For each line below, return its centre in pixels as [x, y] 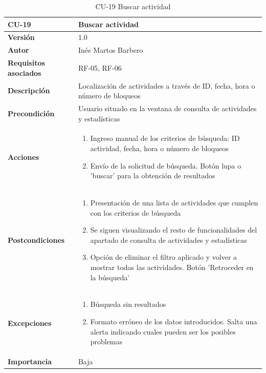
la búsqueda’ [110, 277]
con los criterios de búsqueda [136, 212]
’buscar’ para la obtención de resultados [153, 175]
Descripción [29, 90]
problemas [106, 341]
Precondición [31, 113]
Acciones [24, 157]
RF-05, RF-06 [100, 67]
